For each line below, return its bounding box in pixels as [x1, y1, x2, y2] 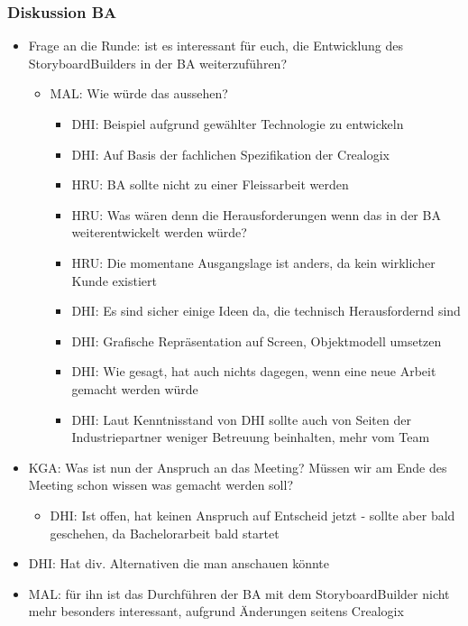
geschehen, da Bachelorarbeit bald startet [50, 523, 280, 542]
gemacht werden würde [71, 379, 198, 398]
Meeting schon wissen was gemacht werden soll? [28, 475, 293, 494]
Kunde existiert [71, 271, 158, 290]
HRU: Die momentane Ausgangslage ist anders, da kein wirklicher [71, 253, 436, 272]
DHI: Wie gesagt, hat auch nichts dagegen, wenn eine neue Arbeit [71, 362, 436, 381]
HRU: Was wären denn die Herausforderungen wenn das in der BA [71, 205, 441, 224]
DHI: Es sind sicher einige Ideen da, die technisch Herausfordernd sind [71, 301, 461, 320]
